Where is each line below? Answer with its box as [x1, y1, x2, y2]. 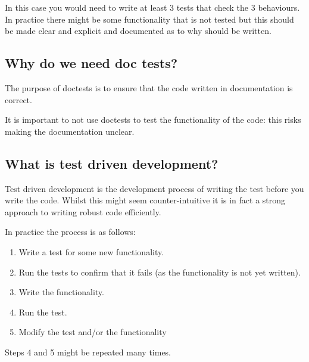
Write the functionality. [18, 286, 104, 298]
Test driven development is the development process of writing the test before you [5, 182, 304, 194]
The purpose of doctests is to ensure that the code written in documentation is [5, 81, 293, 94]
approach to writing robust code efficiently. [5, 205, 161, 218]
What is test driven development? [5, 154, 219, 172]
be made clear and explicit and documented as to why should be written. [5, 24, 271, 37]
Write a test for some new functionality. [18, 245, 164, 258]
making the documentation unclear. [5, 125, 135, 137]
